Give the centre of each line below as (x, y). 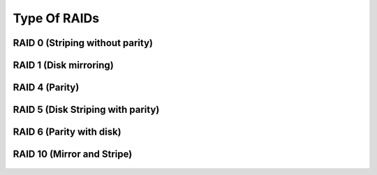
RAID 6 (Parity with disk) (67, 132)
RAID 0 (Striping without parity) (83, 43)
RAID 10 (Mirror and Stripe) (73, 154)
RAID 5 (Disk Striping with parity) (86, 110)
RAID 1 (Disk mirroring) (64, 65)
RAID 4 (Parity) (46, 87)
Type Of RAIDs (56, 18)
